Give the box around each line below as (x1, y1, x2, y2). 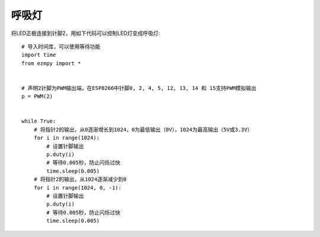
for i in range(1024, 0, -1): (33, 184, 121, 191)
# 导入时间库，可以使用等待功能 (21, 43, 101, 50)
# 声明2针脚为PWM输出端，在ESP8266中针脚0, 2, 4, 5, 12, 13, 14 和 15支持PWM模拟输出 (21, 85, 257, 91)
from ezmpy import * (21, 60, 81, 66)
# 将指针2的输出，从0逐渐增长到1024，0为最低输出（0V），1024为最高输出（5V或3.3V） (33, 126, 253, 133)
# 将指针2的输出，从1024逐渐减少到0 (33, 176, 127, 183)
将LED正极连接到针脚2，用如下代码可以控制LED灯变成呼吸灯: (11, 30, 160, 37)
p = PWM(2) (21, 93, 53, 100)
